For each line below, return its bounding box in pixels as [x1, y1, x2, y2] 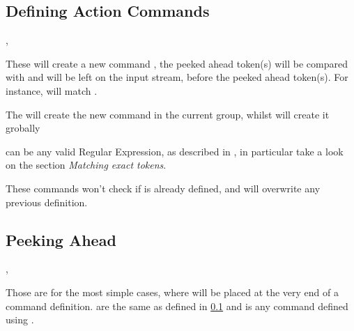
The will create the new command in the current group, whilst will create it [6, 107, 330, 121]
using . [6, 312, 34, 327]
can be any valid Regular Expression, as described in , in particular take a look [6, 144, 344, 158]
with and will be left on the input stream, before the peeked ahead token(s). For [6, 70, 348, 84]
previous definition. [6, 194, 88, 209]
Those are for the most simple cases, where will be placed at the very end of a [6, 284, 339, 299]
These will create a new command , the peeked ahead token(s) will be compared [6, 56, 348, 70]
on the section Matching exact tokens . [6, 157, 167, 172]
